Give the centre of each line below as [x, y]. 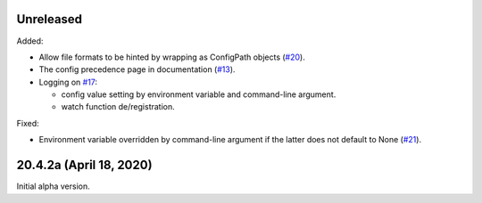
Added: [30, 41]
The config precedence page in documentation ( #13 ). [137, 69]
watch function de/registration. [118, 107]
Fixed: [28, 123]
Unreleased [50, 19]
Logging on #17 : [68, 82]
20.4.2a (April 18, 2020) [84, 165]
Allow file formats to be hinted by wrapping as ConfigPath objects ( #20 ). [172, 57]
